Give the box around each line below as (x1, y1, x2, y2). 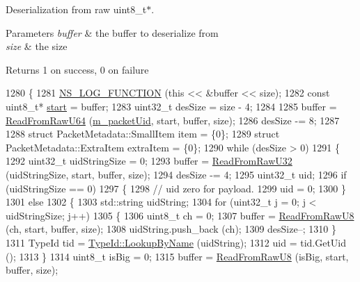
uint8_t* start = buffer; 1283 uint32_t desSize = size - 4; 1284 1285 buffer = (6, 99, 337, 113)
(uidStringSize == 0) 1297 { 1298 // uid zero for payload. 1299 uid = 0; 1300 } (6, 181, 346, 195)
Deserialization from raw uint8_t (6, 2, 147, 16)
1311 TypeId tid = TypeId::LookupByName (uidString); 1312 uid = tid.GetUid (6, 235, 347, 249)
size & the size (6, 39, 68, 53)
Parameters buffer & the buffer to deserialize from (6, 25, 219, 40)
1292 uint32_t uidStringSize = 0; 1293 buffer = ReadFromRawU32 (6, 154, 292, 168)
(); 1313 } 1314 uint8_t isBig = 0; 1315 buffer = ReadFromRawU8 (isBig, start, (6, 249, 349, 263)
